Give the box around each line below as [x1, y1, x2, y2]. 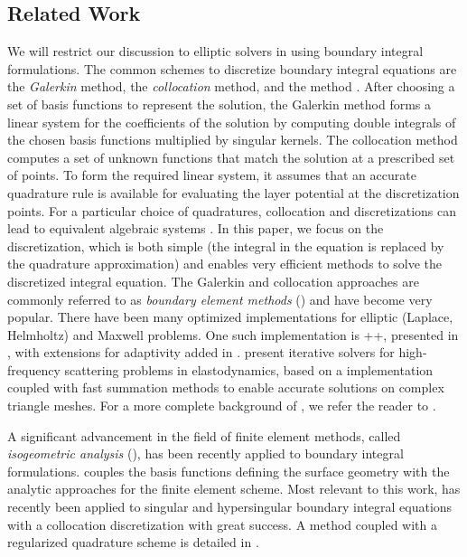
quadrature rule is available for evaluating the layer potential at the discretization [7, 183, 460, 202]
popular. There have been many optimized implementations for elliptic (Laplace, [7, 307, 453, 326]
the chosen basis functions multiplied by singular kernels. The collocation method [7, 130, 458, 149]
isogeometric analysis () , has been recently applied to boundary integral [7, 444, 404, 463]
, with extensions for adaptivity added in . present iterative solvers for [7, 343, 395, 362]
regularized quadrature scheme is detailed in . [7, 533, 259, 552]
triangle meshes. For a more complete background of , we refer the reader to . [7, 396, 436, 415]
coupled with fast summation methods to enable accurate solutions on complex [7, 378, 444, 397]
